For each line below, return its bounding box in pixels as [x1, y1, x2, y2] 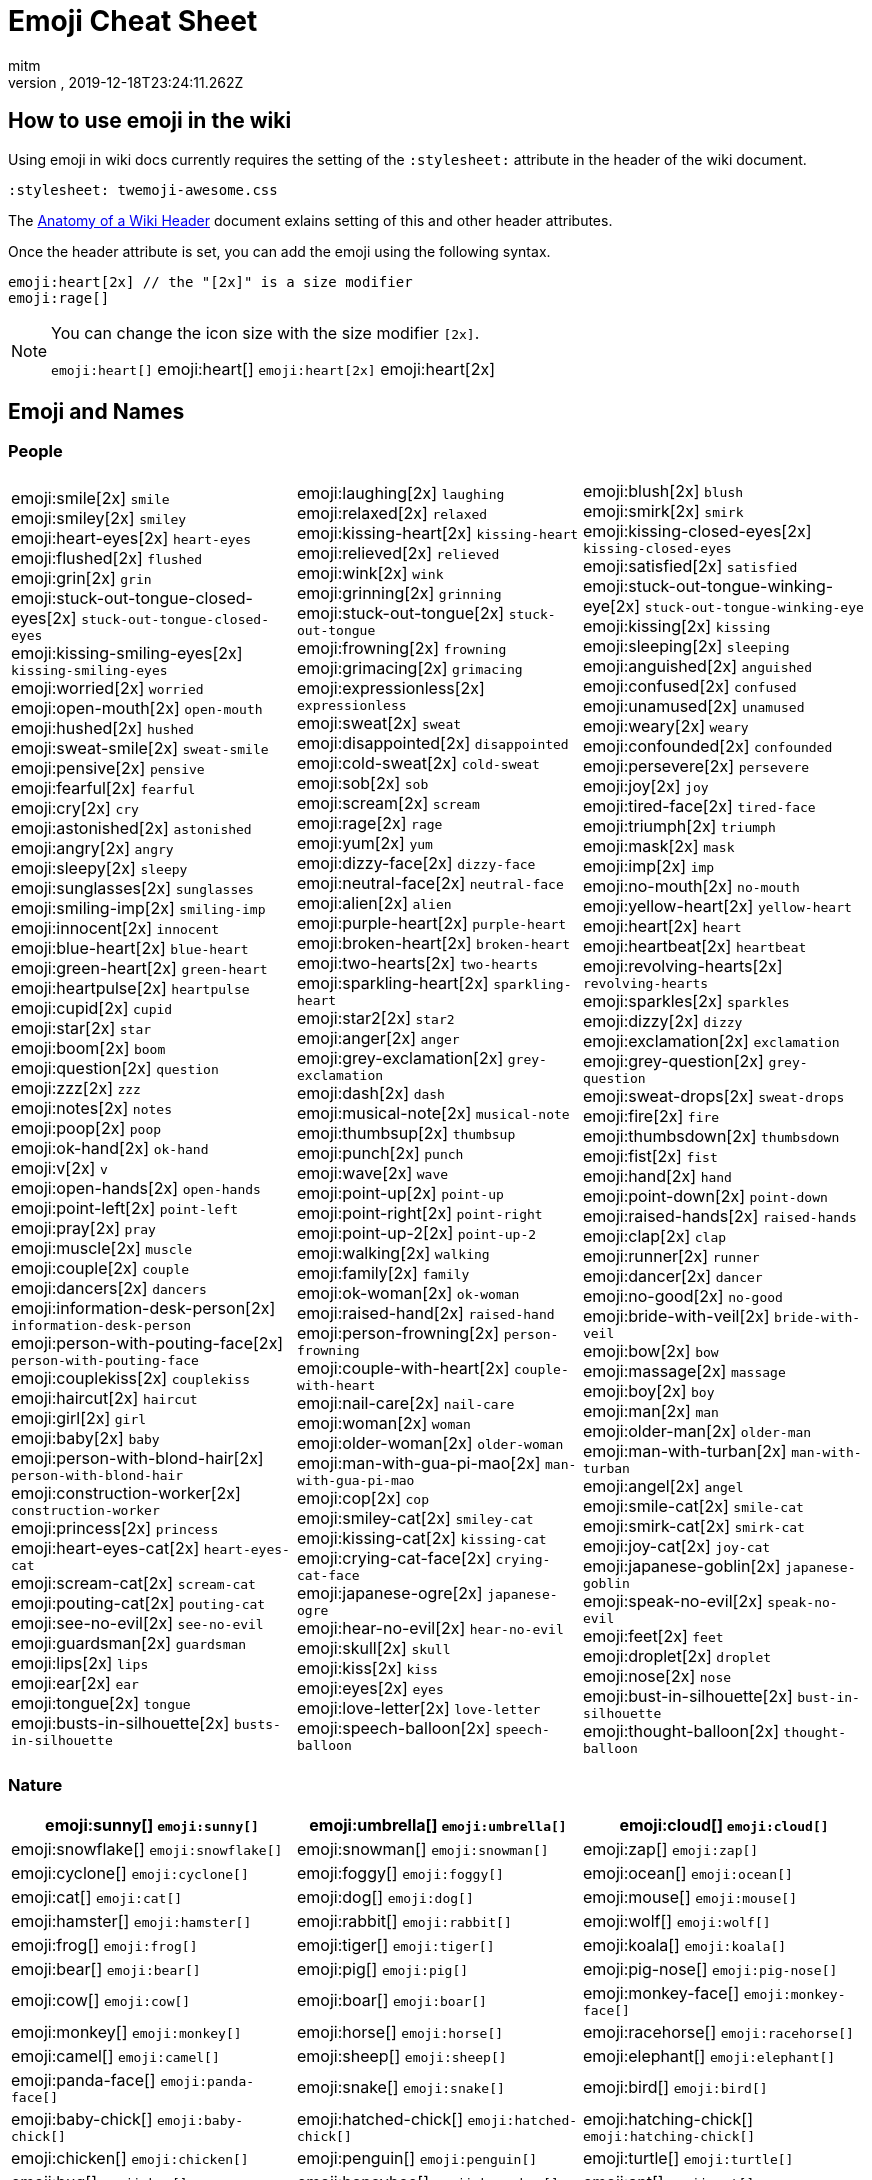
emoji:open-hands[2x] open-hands [11, 1178, 261, 1199]
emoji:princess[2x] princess [11, 1518, 219, 1539]
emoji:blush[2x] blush [582, 480, 744, 501]
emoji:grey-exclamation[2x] [296, 1048, 504, 1069]
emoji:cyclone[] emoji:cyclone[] [11, 1862, 249, 1883]
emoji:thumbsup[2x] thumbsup [296, 1123, 516, 1144]
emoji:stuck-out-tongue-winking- [582, 575, 834, 596]
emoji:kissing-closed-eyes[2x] [582, 520, 812, 541]
